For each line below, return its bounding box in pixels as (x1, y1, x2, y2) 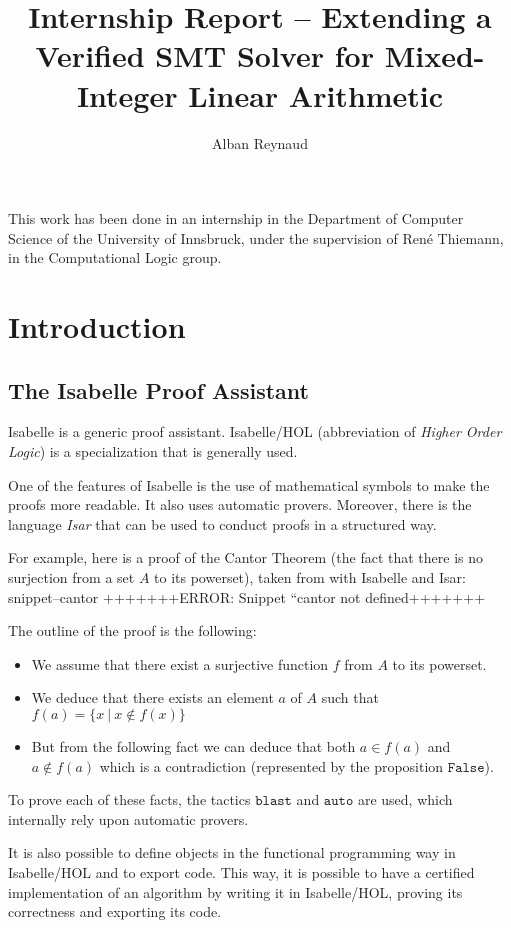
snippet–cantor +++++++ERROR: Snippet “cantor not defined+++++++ (8, 586, 486, 607)
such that (321, 687, 379, 708)
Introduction (8, 306, 186, 347)
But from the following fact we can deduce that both (31, 735, 356, 756)
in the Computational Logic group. (8, 247, 222, 268)
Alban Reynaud (212, 132, 308, 153)
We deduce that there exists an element (31, 687, 274, 708)
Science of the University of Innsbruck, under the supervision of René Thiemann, (8, 227, 504, 248)
